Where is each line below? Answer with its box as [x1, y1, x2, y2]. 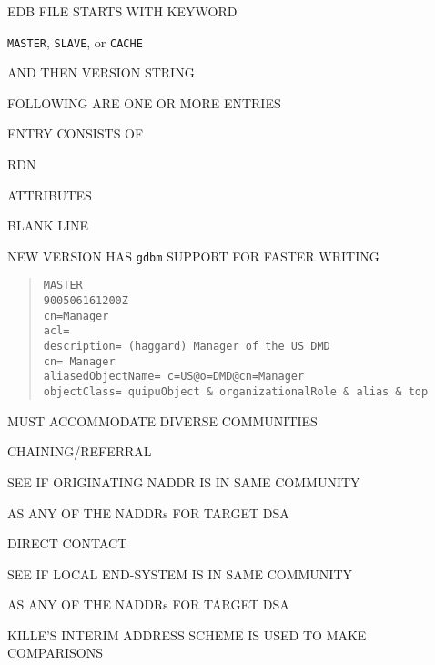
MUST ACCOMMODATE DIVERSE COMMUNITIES [7, 411, 318, 430]
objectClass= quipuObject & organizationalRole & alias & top [43, 385, 429, 399]
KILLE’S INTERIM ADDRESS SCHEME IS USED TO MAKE [7, 625, 367, 644]
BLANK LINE [7, 216, 89, 235]
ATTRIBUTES [7, 185, 92, 204]
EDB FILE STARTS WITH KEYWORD [7, 2, 238, 20]
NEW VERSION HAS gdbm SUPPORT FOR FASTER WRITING [7, 246, 379, 265]
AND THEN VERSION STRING [7, 63, 195, 82]
